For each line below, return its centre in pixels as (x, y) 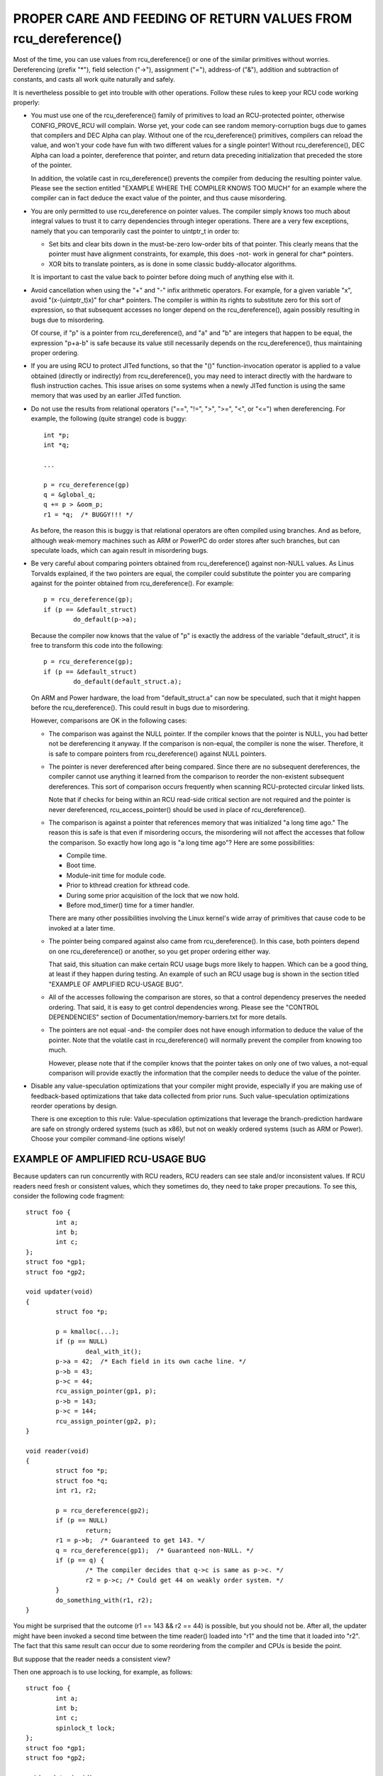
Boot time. (81, 865)
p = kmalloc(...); (88, 1332)
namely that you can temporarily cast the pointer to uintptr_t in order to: (135, 231)
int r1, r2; (76, 1491)
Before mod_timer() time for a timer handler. (131, 905)
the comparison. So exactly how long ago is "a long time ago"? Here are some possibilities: (182, 843)
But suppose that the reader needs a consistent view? (92, 1659)
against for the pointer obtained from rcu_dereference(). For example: (132, 583)
